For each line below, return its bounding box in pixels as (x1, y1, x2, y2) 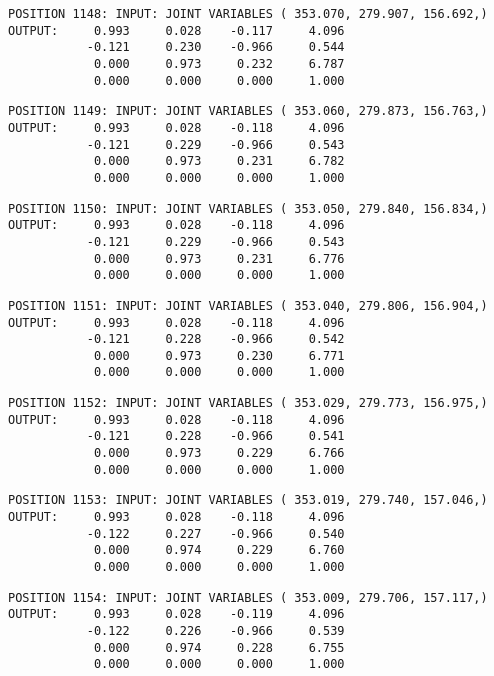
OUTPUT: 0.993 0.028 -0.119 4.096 (8, 607, 345, 622)
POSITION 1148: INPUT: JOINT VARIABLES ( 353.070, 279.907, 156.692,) (8, 7, 488, 21)
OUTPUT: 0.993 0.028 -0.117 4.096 (8, 23, 345, 38)
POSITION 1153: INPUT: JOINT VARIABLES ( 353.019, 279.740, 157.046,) (8, 493, 488, 508)
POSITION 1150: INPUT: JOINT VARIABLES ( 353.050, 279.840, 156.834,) (8, 201, 488, 216)
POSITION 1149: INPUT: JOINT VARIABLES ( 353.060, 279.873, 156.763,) (8, 104, 488, 119)
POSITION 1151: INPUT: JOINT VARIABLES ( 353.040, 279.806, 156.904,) (8, 298, 488, 313)
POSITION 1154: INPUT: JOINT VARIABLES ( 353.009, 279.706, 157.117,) (8, 590, 488, 605)
